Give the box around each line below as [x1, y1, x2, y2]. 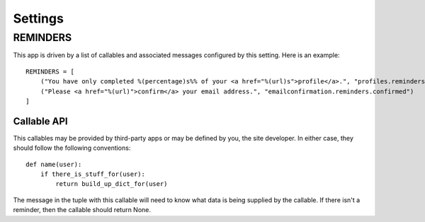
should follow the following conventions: [13, 144, 131, 152]
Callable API [13, 115, 68, 127]
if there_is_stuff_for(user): [40, 170, 145, 178]
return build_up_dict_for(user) [55, 180, 168, 188]
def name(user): [25, 160, 82, 168]
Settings [13, 11, 64, 26]
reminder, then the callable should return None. [13, 206, 152, 214]
